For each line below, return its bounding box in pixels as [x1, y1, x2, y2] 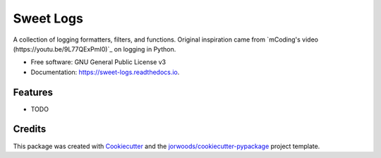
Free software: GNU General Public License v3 [30, 58, 167, 66]
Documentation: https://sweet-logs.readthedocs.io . [30, 68, 180, 76]
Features [13, 86, 53, 98]
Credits [13, 123, 47, 135]
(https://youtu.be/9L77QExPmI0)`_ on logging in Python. [13, 44, 176, 53]
